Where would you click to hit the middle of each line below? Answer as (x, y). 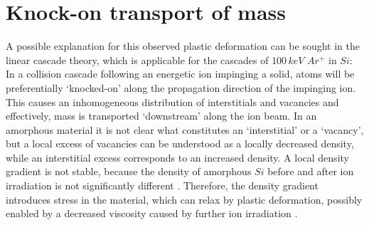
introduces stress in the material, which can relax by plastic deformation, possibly (184, 199)
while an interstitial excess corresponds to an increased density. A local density (177, 157)
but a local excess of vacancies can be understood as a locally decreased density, (180, 143)
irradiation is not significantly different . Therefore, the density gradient (162, 185)
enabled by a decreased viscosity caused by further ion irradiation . (152, 213)
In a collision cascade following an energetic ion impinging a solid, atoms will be (180, 74)
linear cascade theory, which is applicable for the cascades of (137, 59)
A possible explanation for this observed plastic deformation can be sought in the (183, 46)
